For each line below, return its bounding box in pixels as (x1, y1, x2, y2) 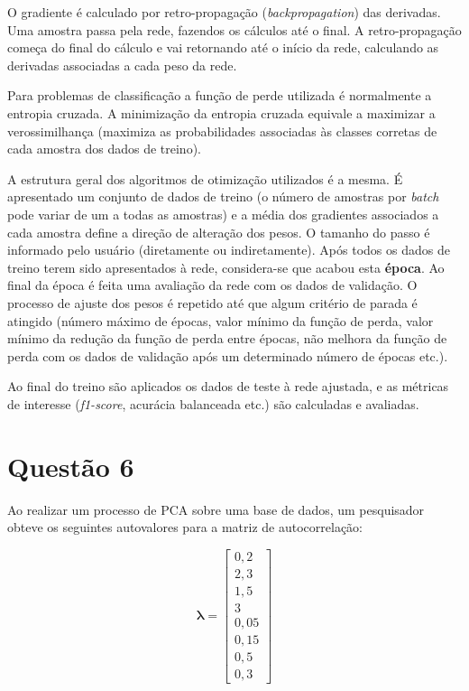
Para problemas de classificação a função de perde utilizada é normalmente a (7, 86, 432, 105)
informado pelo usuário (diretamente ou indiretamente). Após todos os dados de (7, 240, 450, 259)
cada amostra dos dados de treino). (7, 139, 201, 158)
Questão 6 (7, 447, 134, 484)
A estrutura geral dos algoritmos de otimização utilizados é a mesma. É (7, 169, 403, 188)
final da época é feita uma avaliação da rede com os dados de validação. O (7, 275, 418, 294)
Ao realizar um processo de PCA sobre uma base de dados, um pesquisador (7, 500, 425, 518)
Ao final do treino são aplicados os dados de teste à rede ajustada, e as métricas (7, 377, 449, 396)
